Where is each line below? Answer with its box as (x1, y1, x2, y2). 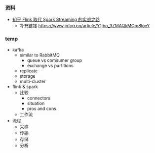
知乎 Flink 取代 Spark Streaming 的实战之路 (12, 16, 100, 23)
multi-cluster (19, 78, 46, 84)
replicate (19, 68, 38, 74)
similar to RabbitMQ (19, 52, 60, 58)
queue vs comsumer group (27, 57, 82, 63)
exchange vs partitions (27, 62, 74, 68)
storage (19, 73, 36, 79)
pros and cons (27, 105, 57, 111)
